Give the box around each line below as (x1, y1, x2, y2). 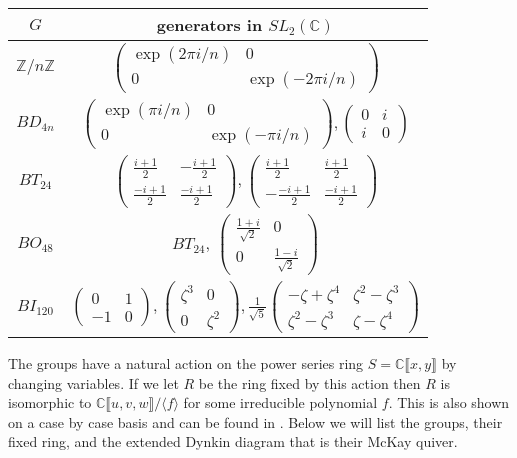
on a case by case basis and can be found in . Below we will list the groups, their (8, 411, 503, 432)
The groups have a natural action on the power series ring (8, 353, 364, 374)
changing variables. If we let (8, 372, 179, 393)
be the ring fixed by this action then (198, 372, 421, 393)
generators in (156, 13, 263, 36)
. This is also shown (388, 392, 510, 413)
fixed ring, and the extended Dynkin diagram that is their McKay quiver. (8, 431, 458, 452)
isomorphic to (8, 392, 92, 413)
